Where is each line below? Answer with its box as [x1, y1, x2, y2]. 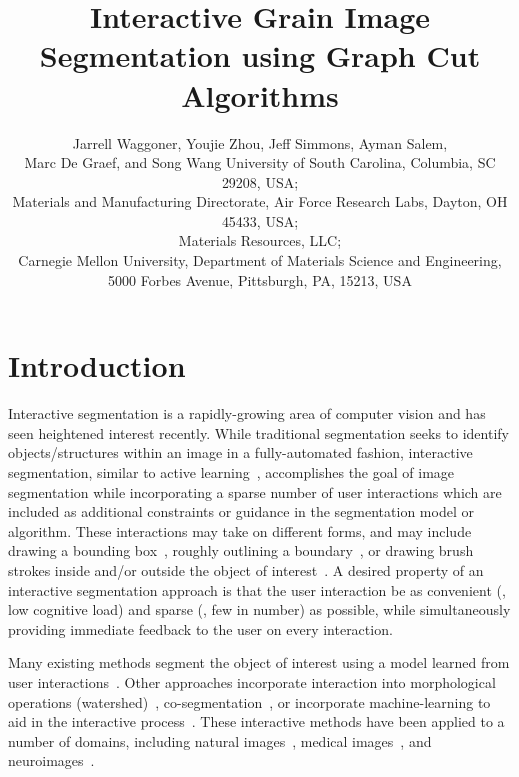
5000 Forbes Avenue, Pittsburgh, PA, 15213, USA [108, 269, 412, 290]
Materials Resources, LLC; [178, 230, 342, 251]
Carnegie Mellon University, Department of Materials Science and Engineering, [18, 250, 502, 271]
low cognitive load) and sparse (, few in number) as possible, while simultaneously [8, 599, 511, 620]
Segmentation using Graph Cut [39, 35, 481, 76]
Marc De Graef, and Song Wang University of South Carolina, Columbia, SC [24, 152, 496, 173]
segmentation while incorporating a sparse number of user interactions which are [8, 481, 502, 502]
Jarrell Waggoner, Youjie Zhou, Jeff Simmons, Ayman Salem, [72, 132, 448, 153]
